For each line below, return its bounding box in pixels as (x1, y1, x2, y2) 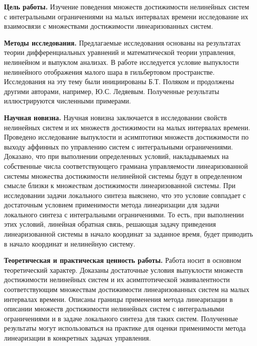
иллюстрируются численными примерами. (4, 96, 131, 106)
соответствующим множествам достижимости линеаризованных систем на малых (4, 284, 250, 295)
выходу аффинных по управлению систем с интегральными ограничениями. (4, 141, 233, 151)
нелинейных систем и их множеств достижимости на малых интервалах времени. (4, 122, 251, 132)
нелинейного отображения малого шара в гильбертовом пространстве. (4, 66, 215, 77)
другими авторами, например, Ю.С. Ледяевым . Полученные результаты (4, 86, 219, 96)
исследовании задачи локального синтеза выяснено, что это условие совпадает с (4, 190, 246, 200)
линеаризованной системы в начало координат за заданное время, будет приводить (4, 229, 253, 239)
